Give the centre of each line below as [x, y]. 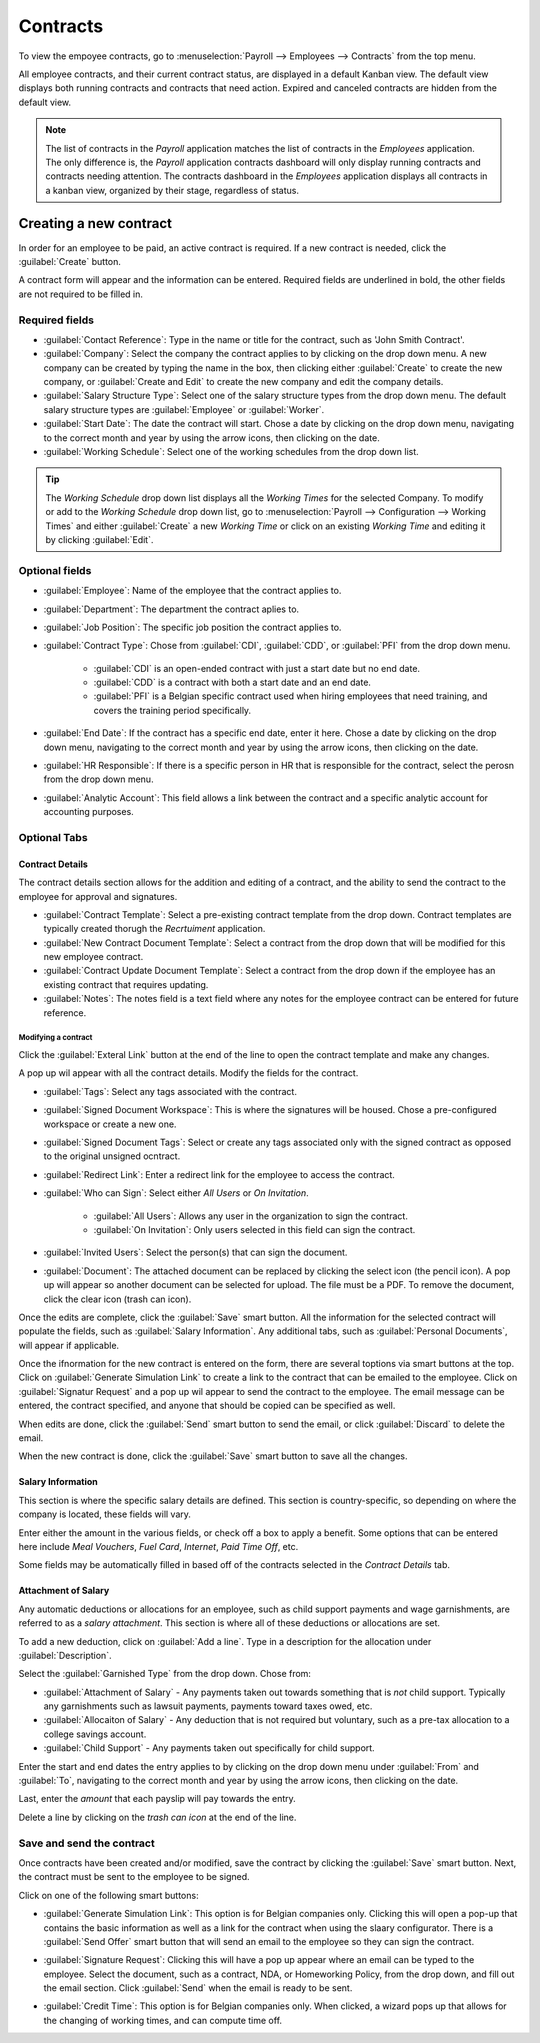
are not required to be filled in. [81, 294]
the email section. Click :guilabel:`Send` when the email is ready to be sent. [198, 1988]
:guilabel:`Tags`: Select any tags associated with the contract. [170, 1091]
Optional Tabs [53, 837]
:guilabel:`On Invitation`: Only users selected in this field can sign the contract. [254, 1229]
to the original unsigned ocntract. [112, 1156]
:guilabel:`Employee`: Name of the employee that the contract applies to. [192, 591]
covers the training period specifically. [172, 710]
